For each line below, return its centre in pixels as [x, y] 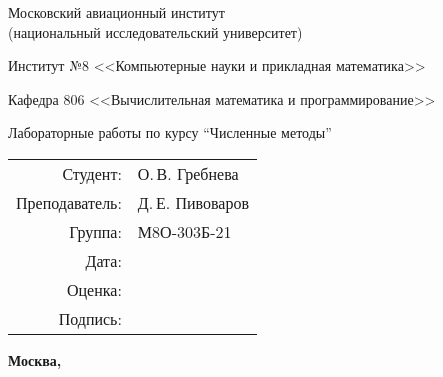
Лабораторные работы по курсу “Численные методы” [170, 132]
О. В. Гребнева [188, 173]
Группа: [95, 231]
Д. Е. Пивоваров [193, 202]
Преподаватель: [69, 202]
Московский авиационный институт [116, 12]
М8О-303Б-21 [184, 231]
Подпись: [90, 318]
